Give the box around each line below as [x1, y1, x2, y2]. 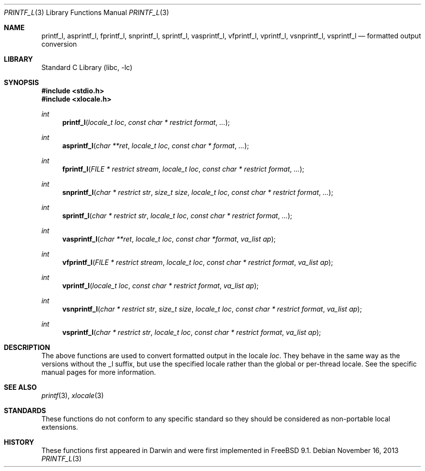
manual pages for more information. [41, 368, 156, 376]
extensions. [41, 423, 78, 431]
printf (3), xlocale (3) [41, 391, 104, 400]
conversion [41, 40, 77, 48]
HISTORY [4, 438, 34, 446]
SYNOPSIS [4, 78, 39, 87]
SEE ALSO [4, 383, 37, 391]
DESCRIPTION [4, 343, 50, 351]
